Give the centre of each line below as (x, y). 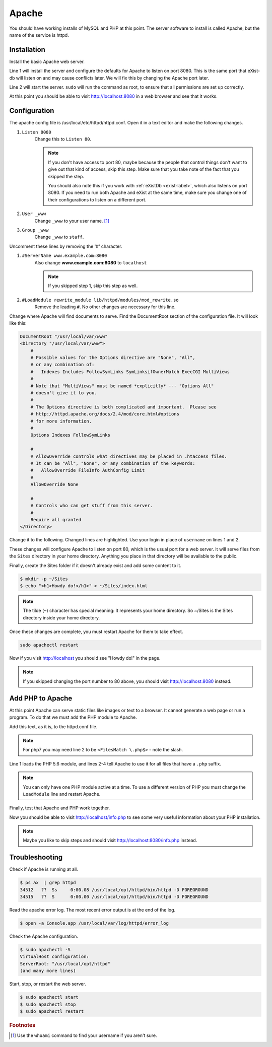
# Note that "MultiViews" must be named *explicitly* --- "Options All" (122, 386)
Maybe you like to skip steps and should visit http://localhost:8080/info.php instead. (110, 841)
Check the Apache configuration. (44, 936)
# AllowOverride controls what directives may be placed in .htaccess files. (129, 456)
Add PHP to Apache (41, 698)
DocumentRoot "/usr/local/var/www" (64, 336)
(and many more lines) (48, 971)
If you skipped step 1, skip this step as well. (93, 286)
